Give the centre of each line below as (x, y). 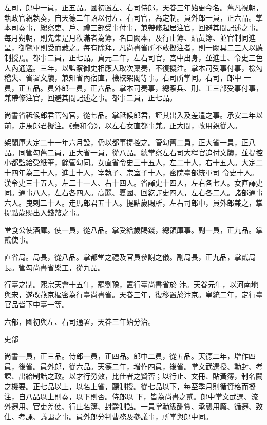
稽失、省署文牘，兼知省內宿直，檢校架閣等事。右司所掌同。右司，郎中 (123, 78)
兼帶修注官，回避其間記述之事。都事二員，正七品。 (90, 98)
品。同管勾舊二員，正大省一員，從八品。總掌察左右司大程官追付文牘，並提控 (133, 152)
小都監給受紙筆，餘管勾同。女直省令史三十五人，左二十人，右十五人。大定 (130, 162)
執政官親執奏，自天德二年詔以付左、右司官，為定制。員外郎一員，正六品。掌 (133, 17)
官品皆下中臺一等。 (36, 304)
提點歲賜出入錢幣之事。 (44, 213)
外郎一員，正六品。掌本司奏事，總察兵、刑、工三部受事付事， (158, 87)
